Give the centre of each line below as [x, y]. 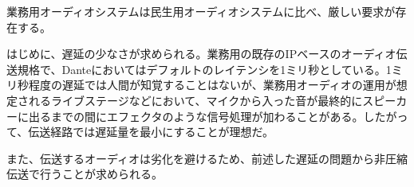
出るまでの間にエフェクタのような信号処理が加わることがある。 [196, 116]
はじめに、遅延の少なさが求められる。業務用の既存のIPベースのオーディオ [201, 54]
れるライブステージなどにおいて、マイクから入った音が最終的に [195, 100]
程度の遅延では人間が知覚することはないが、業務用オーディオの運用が [212, 85]
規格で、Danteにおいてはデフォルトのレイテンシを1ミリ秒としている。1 [204, 69]
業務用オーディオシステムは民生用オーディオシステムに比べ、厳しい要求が [201, 11]
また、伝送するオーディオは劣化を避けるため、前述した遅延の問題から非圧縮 [207, 158]
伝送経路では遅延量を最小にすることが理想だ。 [151, 132]
